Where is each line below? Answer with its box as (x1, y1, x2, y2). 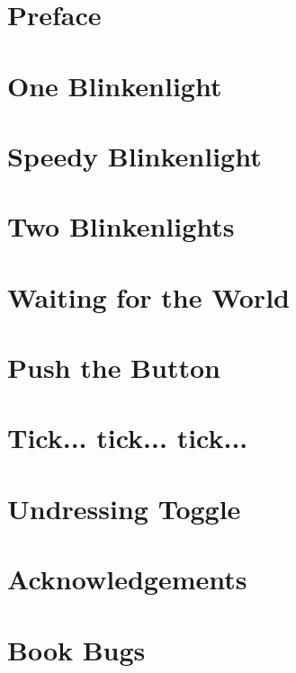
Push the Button (7, 349, 220, 386)
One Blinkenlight (7, 67, 222, 103)
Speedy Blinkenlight (7, 137, 262, 174)
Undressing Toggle (7, 489, 241, 526)
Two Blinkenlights (7, 208, 235, 245)
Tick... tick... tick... (7, 419, 248, 456)
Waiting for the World (7, 278, 290, 315)
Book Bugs (7, 631, 146, 668)
